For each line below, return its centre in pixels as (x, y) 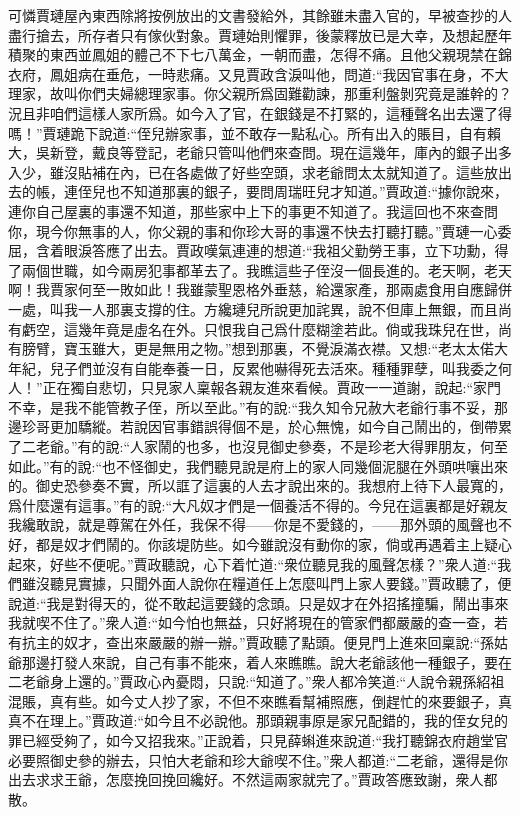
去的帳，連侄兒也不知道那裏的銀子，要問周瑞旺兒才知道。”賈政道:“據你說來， (258, 191)
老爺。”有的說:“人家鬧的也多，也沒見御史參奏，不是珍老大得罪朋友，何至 (272, 446)
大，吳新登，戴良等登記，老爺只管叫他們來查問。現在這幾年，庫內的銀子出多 (260, 152)
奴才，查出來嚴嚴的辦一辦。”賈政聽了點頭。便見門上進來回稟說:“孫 (279, 642)
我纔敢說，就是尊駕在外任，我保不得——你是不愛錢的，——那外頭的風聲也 (253, 524)
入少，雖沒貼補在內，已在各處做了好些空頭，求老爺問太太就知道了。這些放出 (260, 171)
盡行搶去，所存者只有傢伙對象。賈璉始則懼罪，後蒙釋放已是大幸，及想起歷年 (260, 34)
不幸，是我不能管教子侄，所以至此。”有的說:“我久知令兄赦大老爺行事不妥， (251, 406)
